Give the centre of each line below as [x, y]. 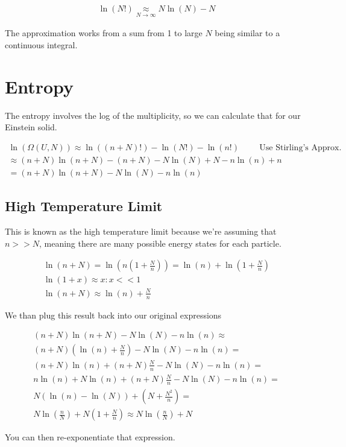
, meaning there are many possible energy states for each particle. [160, 243]
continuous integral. [41, 44]
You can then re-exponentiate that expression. [90, 437]
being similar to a [247, 33]
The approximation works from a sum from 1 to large [104, 33]
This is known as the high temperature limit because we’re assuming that [141, 231]
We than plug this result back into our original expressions [113, 315]
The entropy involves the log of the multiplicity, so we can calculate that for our [153, 115]
